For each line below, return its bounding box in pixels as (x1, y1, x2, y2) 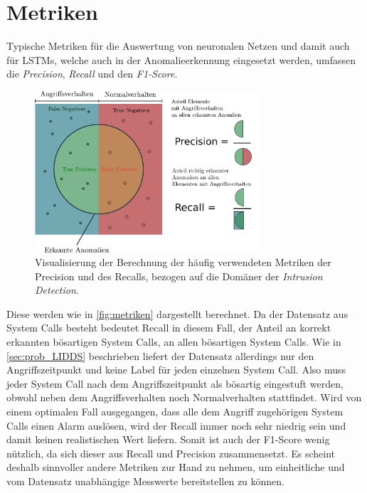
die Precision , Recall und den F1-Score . (6, 66, 178, 81)
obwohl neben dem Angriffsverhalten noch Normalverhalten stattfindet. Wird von (6, 390, 362, 405)
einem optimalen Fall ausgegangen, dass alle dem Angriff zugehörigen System (6, 404, 344, 419)
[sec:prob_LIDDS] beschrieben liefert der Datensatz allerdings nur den (6, 348, 314, 363)
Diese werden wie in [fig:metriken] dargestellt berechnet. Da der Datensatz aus (6, 306, 349, 321)
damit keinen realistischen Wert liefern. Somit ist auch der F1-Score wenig (6, 432, 330, 447)
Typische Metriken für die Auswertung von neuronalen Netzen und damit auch (6, 38, 350, 53)
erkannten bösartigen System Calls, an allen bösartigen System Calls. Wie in (6, 334, 341, 349)
